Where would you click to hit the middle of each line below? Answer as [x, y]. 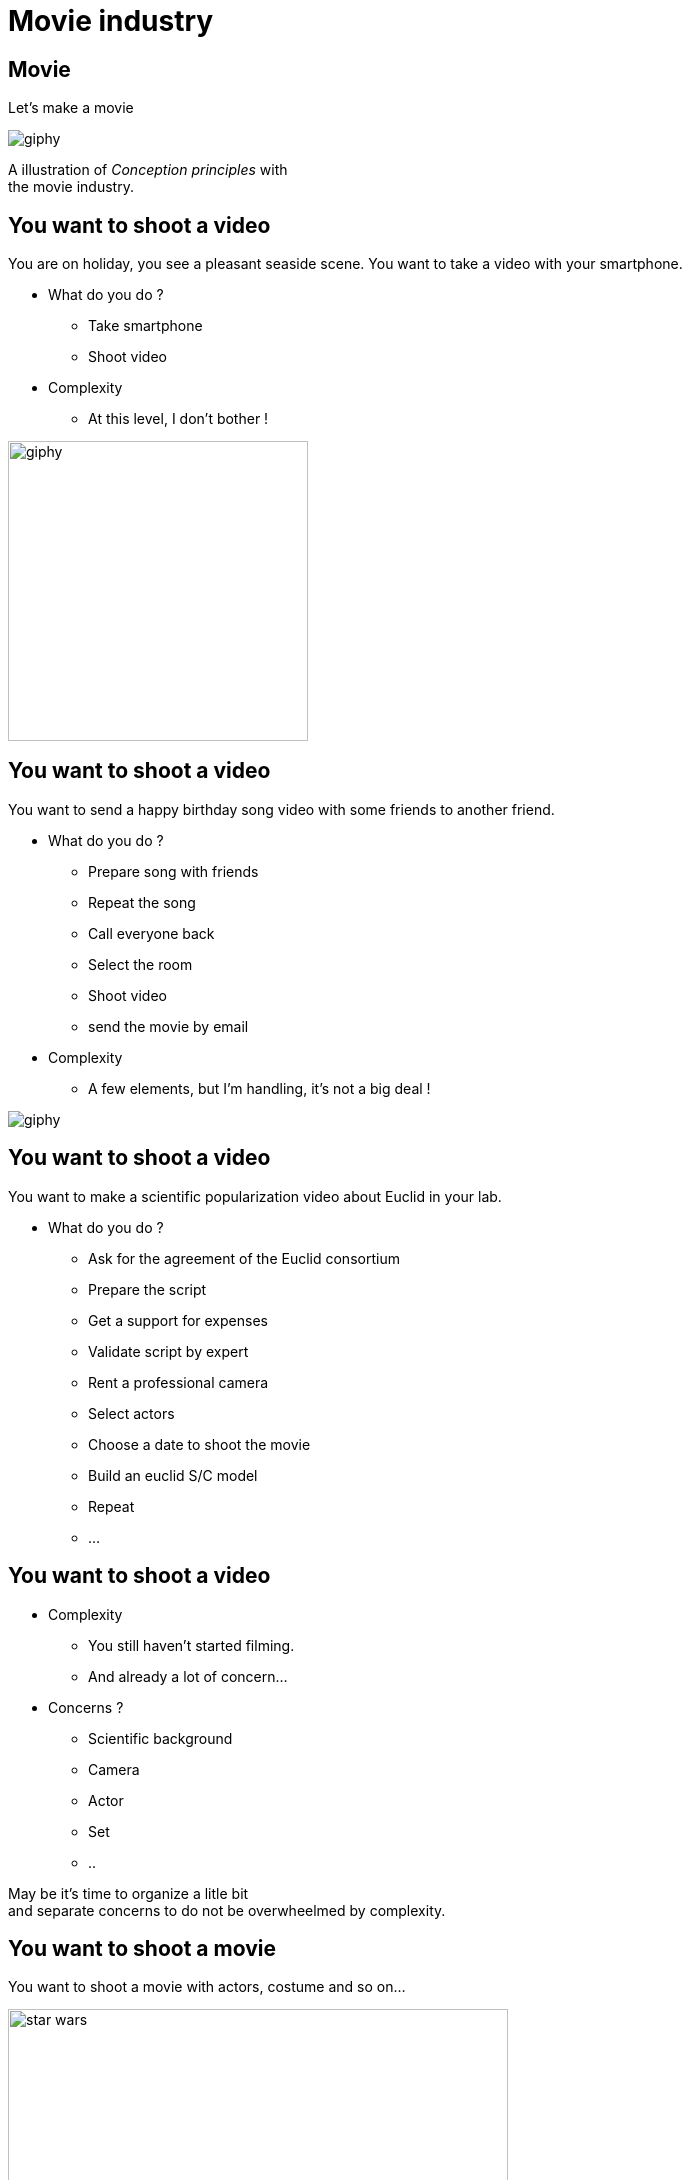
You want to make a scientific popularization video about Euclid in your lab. [255, 1196]
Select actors [131, 1413]
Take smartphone [145, 326]
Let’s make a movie [71, 108]
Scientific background [160, 1738]
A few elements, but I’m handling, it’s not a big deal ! [259, 1088]
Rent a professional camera [178, 1382]
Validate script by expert [168, 1351]
